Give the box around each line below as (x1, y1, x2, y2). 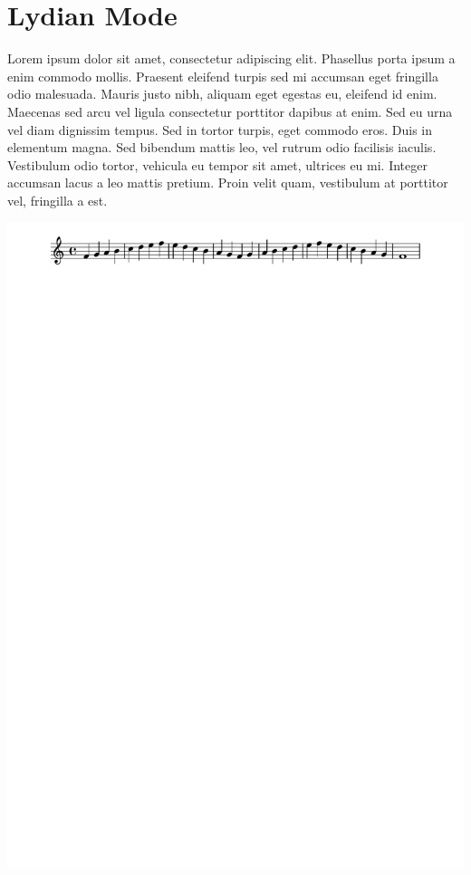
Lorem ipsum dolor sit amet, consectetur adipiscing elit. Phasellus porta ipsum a (7, 49, 456, 68)
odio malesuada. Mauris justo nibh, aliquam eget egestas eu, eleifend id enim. (7, 84, 437, 103)
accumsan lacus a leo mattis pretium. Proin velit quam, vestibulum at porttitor (7, 173, 448, 192)
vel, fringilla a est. (7, 190, 108, 209)
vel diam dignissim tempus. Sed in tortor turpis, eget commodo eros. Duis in (7, 120, 433, 139)
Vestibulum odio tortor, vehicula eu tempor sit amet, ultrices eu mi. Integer (7, 155, 428, 174)
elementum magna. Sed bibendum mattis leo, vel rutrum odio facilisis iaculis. (7, 138, 437, 157)
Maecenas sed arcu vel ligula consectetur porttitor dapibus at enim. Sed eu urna (7, 101, 453, 120)
